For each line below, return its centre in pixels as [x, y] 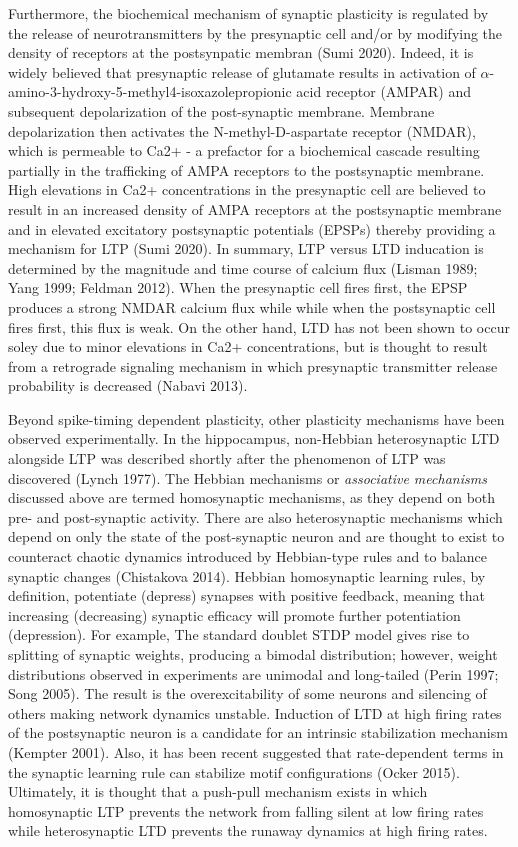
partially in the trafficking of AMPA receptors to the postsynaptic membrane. [246, 169]
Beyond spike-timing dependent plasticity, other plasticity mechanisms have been [256, 418]
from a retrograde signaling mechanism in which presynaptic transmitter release [253, 365]
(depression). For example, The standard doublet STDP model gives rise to [239, 634]
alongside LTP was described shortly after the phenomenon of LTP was [227, 458]
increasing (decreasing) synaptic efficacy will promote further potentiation [234, 614]
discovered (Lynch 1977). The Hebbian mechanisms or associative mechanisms [247, 477]
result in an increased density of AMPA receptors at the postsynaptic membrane [255, 208]
